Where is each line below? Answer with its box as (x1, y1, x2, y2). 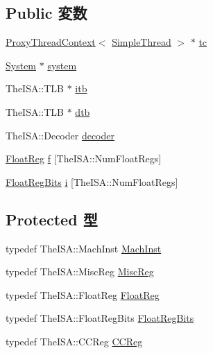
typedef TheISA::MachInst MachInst (6, 241, 162, 255)
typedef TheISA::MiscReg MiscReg (6, 264, 154, 279)
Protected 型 (6, 208, 98, 230)
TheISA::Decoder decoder (6, 128, 115, 142)
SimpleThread (112, 35, 171, 49)
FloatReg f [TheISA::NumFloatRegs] (6, 151, 162, 166)
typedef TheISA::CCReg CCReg (6, 334, 143, 348)
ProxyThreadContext (6, 35, 96, 49)
